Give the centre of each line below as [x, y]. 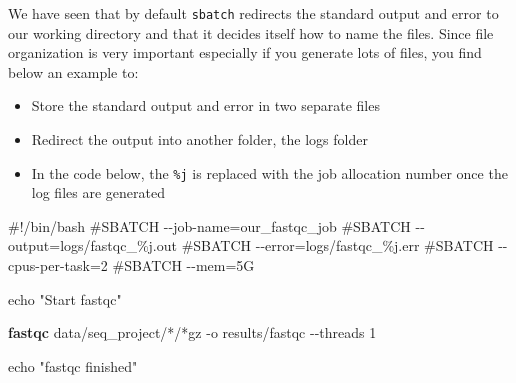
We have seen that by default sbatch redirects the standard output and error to [253, 13]
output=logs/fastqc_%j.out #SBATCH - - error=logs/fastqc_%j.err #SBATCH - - [258, 245]
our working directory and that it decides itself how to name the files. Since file [251, 32]
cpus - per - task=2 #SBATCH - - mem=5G [131, 265]
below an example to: [73, 71]
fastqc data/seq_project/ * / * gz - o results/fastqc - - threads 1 [192, 332]
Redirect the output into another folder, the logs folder [199, 139]
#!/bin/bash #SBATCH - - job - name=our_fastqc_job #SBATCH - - [216, 225]
